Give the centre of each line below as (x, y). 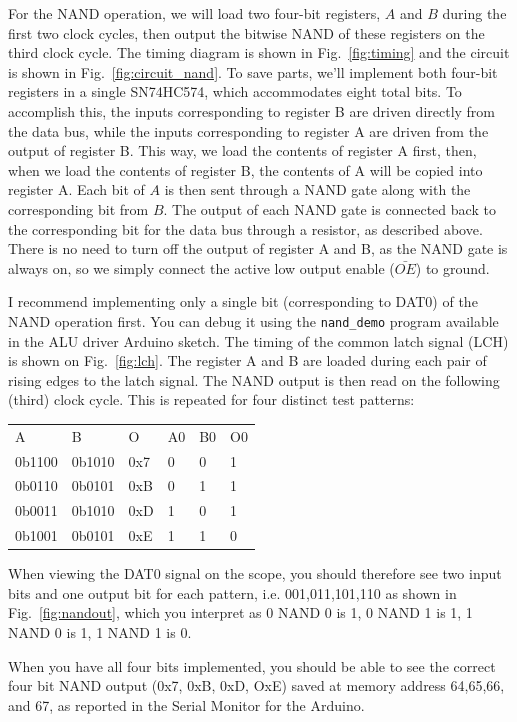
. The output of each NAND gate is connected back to (329, 208)
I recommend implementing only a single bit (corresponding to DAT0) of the (243, 301)
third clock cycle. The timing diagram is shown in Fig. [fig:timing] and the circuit (259, 52)
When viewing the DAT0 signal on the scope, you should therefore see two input (255, 573)
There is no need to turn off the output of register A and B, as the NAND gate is (258, 248)
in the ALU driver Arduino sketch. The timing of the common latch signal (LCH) (258, 340)
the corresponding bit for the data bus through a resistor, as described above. (245, 228)
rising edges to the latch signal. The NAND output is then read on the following (254, 379)
